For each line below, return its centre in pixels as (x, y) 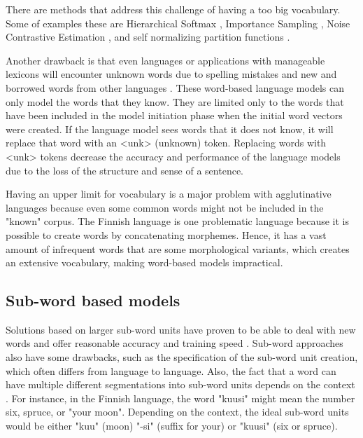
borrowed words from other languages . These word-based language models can (175, 87)
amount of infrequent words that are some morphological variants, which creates (178, 248)
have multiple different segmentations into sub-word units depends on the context (180, 384)
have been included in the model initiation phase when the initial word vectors (174, 115)
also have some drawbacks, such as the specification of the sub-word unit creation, (182, 357)
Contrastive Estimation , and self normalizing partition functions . (148, 37)
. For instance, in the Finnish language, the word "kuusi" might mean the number (180, 398)
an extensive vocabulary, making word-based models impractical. (144, 262)
